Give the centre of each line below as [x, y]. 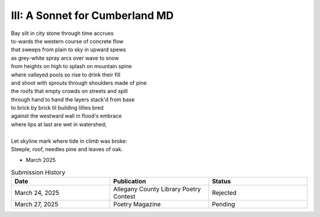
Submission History [38, 172]
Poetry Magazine [137, 205]
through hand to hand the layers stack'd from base [73, 99]
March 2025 [41, 160]
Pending [223, 205]
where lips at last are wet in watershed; [59, 124]
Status [221, 181]
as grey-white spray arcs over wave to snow [65, 58]
